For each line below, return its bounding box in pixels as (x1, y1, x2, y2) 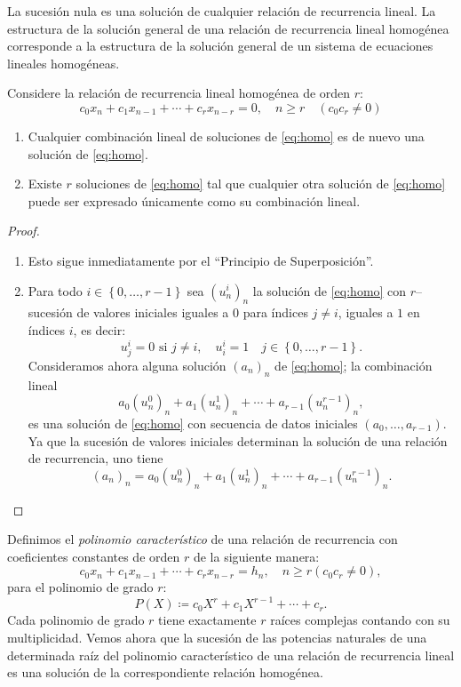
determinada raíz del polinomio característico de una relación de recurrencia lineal (7, 645, 455, 664)
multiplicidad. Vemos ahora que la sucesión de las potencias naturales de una (7, 627, 427, 646)
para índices (242, 303, 308, 322)
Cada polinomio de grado (7, 611, 145, 629)
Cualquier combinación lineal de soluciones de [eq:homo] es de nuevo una (28, 126, 425, 145)
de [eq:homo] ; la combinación (274, 355, 433, 374)
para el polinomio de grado (7, 578, 154, 596)
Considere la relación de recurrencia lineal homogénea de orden (7, 84, 351, 102)
